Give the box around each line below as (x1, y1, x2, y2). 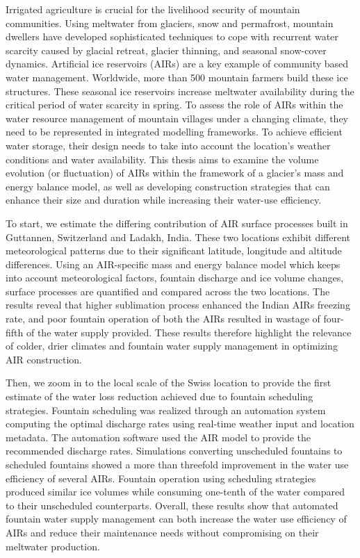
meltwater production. (6, 539, 100, 553)
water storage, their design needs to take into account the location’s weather (6, 138, 331, 152)
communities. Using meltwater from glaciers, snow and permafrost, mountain (6, 15, 334, 30)
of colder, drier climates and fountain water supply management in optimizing (6, 338, 338, 353)
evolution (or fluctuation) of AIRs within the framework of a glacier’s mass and (6, 165, 344, 180)
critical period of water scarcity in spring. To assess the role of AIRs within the (6, 97, 343, 112)
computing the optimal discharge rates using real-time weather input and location (6, 416, 354, 431)
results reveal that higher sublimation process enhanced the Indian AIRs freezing (6, 297, 350, 312)
